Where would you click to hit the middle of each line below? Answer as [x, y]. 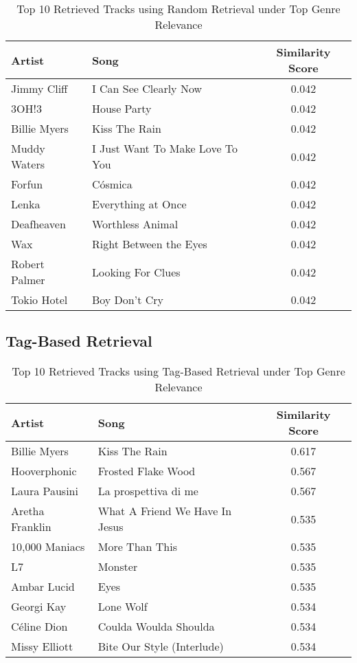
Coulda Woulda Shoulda [156, 627]
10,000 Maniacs [48, 547]
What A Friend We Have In [165, 511]
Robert [28, 264]
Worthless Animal [135, 224]
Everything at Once [139, 204]
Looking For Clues [136, 272]
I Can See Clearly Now [147, 88]
